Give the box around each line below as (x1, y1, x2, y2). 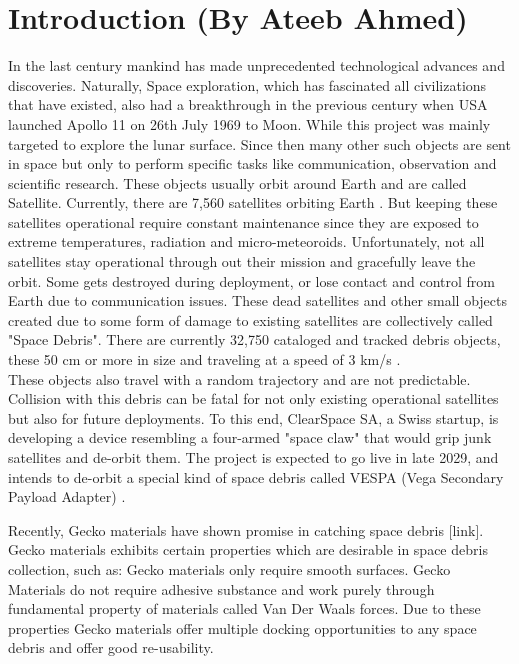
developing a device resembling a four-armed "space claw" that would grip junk (8, 427, 492, 448)
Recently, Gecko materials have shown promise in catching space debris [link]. (8, 519, 484, 540)
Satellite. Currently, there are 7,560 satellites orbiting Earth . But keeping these (8, 192, 498, 213)
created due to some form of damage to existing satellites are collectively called (8, 309, 493, 330)
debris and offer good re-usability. (8, 637, 214, 658)
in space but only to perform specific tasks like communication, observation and (8, 153, 497, 174)
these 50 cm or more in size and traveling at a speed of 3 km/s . (8, 349, 401, 370)
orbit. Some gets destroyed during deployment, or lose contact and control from (8, 270, 495, 291)
